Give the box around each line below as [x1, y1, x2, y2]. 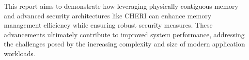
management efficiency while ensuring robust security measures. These [4, 20, 213, 30]
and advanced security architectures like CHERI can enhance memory [4, 10, 212, 20]
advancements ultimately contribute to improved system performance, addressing [4, 29, 245, 39]
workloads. [4, 48, 35, 58]
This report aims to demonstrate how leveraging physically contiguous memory [4, 1, 238, 11]
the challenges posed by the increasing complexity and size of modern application [4, 39, 245, 49]
